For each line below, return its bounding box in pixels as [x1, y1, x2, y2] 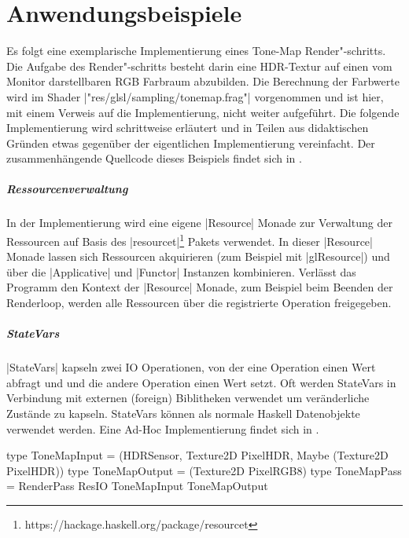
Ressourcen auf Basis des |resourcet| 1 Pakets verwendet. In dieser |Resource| [6, 231, 373, 249]
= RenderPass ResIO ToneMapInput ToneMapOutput [6, 478, 268, 494]
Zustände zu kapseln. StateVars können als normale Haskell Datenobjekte [6, 405, 360, 421]
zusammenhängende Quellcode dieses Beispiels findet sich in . [6, 150, 302, 167]
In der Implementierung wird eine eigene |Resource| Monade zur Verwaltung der [6, 214, 392, 231]
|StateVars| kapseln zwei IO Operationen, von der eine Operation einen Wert [6, 359, 376, 375]
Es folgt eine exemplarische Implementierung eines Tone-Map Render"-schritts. [6, 42, 386, 59]
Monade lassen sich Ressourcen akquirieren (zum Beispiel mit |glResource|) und [6, 248, 390, 265]
